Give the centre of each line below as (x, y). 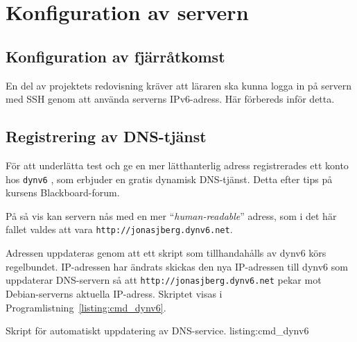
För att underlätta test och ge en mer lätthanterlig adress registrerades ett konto (177, 165)
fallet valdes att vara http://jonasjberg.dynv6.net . (119, 229)
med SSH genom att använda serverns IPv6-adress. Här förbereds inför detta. (170, 99)
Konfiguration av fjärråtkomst (115, 56)
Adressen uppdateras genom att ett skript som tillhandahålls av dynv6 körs (166, 253)
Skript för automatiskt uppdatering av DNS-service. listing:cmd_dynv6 (157, 331)
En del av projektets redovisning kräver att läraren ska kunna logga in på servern (179, 85)
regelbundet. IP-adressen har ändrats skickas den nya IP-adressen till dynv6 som (177, 266)
